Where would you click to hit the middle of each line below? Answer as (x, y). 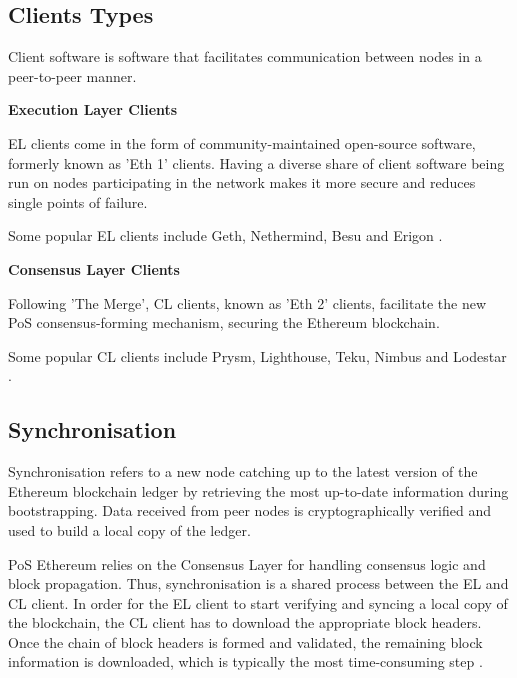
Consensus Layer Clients (94, 268)
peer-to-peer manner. (72, 75)
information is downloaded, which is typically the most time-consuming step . (245, 661)
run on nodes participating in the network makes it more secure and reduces (242, 182)
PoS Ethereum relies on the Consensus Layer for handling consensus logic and (247, 563)
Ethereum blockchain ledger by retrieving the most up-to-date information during (258, 490)
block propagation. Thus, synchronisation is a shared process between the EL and (258, 583)
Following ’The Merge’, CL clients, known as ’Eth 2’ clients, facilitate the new (247, 302)
